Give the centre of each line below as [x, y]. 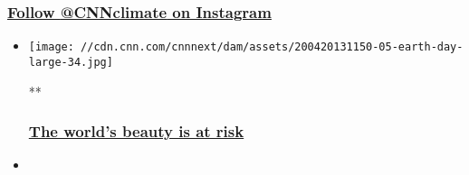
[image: [51, 47]
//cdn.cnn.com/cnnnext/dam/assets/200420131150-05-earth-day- [272, 47]
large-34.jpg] [71, 62]
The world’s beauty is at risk [136, 131]
